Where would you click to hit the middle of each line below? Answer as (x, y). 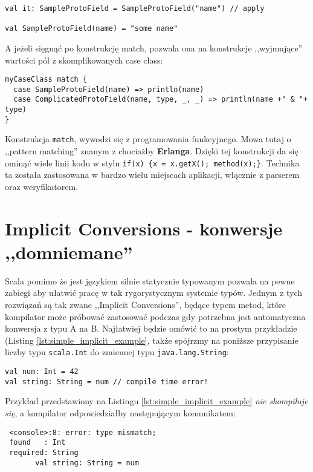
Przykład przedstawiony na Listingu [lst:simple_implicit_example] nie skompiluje (156, 401)
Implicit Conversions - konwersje (144, 228)
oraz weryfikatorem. (42, 186)
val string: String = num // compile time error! (107, 382)
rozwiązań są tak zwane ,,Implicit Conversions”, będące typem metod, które (146, 305)
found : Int (37, 443)
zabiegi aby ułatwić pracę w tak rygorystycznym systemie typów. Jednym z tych (154, 293)
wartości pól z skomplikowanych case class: (84, 60)
